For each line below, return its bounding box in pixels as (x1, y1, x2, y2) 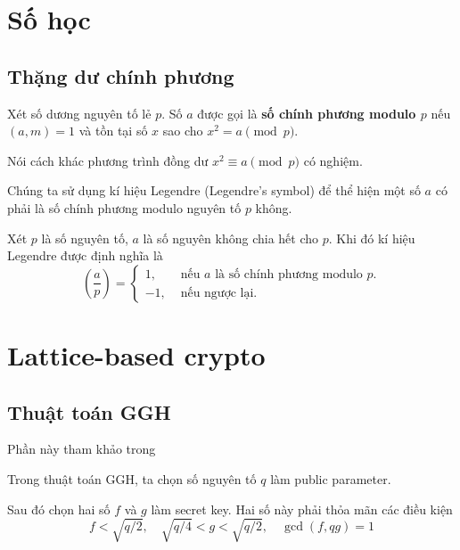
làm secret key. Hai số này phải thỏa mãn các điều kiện (151, 499, 453, 518)
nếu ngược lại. (180, 287, 258, 300)
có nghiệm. (303, 151, 363, 169)
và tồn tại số (78, 121, 148, 140)
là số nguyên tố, (41, 228, 128, 247)
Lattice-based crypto (7, 336, 266, 373)
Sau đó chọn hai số (7, 499, 111, 518)
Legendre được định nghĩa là (7, 246, 163, 265)
